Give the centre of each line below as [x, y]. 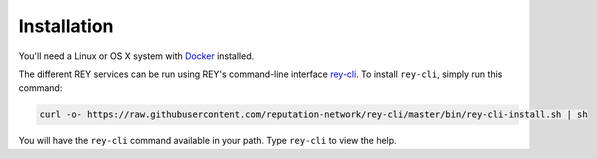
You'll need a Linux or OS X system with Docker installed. [136, 56]
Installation [66, 26]
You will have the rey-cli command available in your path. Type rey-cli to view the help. [207, 141]
